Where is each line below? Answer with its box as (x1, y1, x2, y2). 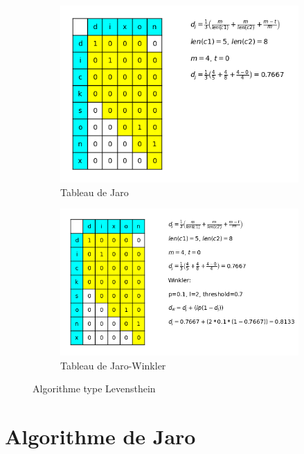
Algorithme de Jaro (5, 422, 196, 451)
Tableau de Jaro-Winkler (60, 358, 166, 372)
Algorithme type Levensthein (33, 381, 156, 396)
